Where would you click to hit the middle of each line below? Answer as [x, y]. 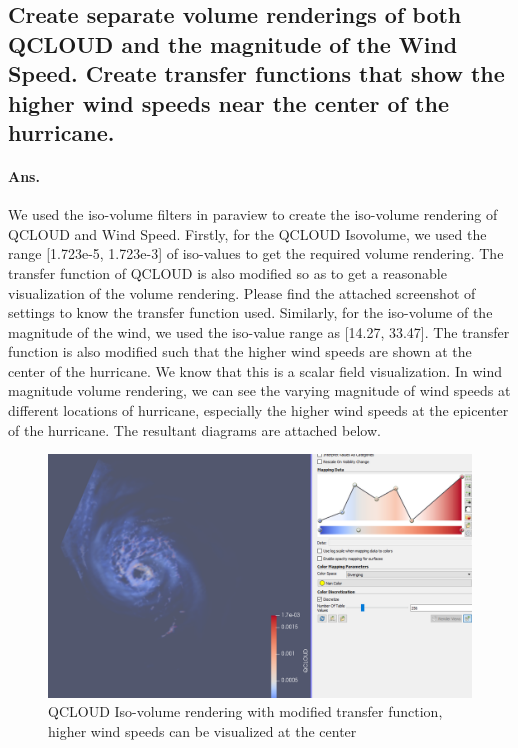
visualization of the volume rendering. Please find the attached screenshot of [242, 292]
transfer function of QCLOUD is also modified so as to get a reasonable [227, 272]
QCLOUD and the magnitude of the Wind [233, 43]
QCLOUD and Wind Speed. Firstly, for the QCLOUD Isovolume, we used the [247, 233]
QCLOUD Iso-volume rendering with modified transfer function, [245, 711]
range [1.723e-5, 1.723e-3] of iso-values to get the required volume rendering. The [256, 253]
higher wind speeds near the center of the [228, 102]
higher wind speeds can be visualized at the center [202, 730]
